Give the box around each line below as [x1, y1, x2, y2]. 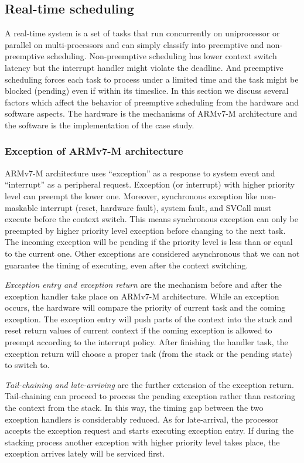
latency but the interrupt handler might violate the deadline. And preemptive [5, 61, 283, 73]
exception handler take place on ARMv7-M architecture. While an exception [5, 290, 279, 302]
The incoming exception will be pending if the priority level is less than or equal [5, 236, 293, 248]
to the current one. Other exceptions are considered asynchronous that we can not [5, 247, 300, 259]
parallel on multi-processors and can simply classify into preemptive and [5, 38, 264, 50]
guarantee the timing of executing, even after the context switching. [5, 258, 248, 271]
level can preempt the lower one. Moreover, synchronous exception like [5, 189, 258, 202]
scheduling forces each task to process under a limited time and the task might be [5, 73, 299, 85]
